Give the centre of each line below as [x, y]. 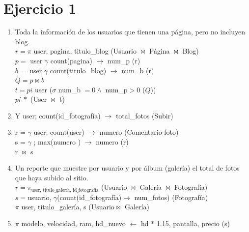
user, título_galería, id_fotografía [65, 190]
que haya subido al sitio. [52, 177]
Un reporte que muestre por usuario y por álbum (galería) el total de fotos [127, 168]
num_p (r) [124, 60]
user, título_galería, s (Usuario [68, 207]
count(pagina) [71, 60]
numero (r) [112, 142]
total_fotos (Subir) [144, 115]
